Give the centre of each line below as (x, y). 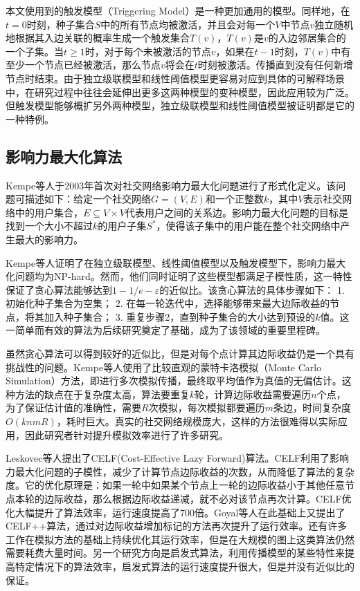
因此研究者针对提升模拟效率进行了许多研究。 (126, 434)
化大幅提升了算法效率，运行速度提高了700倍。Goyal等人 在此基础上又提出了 (175, 512)
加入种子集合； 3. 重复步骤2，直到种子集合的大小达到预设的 (180, 316)
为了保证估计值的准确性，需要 (73, 407)
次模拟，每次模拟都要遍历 (207, 407)
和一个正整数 (234, 199)
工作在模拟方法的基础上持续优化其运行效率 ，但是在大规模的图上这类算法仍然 (180, 539)
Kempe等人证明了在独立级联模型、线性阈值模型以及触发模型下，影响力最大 (176, 262)
